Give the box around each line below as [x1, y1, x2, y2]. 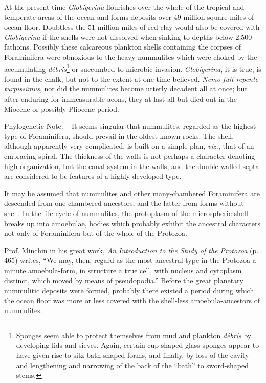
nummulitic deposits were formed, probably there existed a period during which [4, 285, 254, 296]
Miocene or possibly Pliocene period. [4, 103, 119, 114]
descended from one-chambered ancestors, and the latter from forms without [4, 198, 244, 208]
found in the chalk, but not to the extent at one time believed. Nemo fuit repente [4, 73, 259, 84]
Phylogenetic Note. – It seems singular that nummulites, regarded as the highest [4, 121, 256, 131]
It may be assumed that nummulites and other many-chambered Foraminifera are [4, 187, 260, 198]
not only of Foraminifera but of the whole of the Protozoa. [4, 228, 187, 238]
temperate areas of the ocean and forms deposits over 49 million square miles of [4, 11, 254, 22]
